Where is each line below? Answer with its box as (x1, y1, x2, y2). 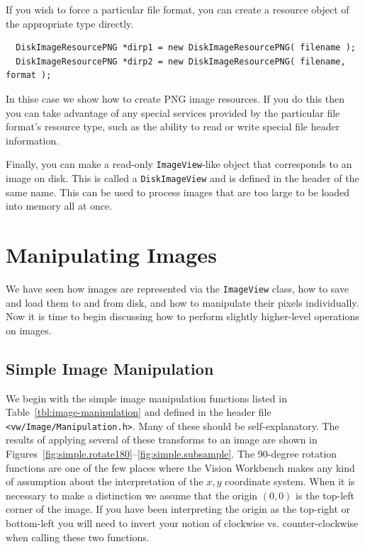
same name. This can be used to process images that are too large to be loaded (6, 184, 350, 199)
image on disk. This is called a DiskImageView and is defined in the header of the (6, 171, 359, 185)
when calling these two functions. (6, 529, 150, 544)
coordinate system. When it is (225, 474, 355, 489)
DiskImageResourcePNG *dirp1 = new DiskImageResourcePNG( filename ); (16, 43, 356, 53)
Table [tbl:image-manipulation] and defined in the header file (6, 404, 271, 419)
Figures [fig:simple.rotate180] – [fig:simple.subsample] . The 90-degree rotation (6, 446, 337, 461)
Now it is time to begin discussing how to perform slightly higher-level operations (6, 309, 359, 324)
